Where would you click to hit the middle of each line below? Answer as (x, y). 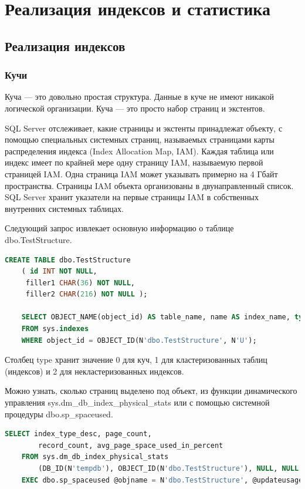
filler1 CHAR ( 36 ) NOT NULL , (80, 283)
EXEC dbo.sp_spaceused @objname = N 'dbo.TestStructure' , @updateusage (162, 480)
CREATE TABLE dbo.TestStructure (68, 260)
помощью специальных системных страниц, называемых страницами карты (140, 139)
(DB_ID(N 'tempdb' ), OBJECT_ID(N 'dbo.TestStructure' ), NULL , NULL (169, 468)
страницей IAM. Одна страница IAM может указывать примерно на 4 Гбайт (141, 173)
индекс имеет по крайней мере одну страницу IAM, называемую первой (134, 162)
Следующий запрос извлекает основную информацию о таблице (119, 228)
